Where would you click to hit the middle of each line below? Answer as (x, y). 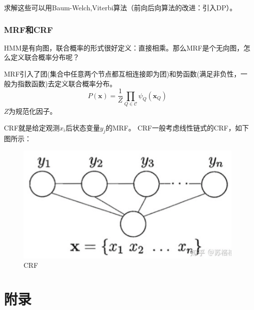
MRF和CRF (28, 29)
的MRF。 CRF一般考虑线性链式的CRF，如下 (177, 127)
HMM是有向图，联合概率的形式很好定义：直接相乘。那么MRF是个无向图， (124, 47)
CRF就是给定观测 (32, 127)
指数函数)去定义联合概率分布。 (67, 83)
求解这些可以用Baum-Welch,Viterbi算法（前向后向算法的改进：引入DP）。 (120, 7)
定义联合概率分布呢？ (45, 57)
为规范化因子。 (33, 111)
